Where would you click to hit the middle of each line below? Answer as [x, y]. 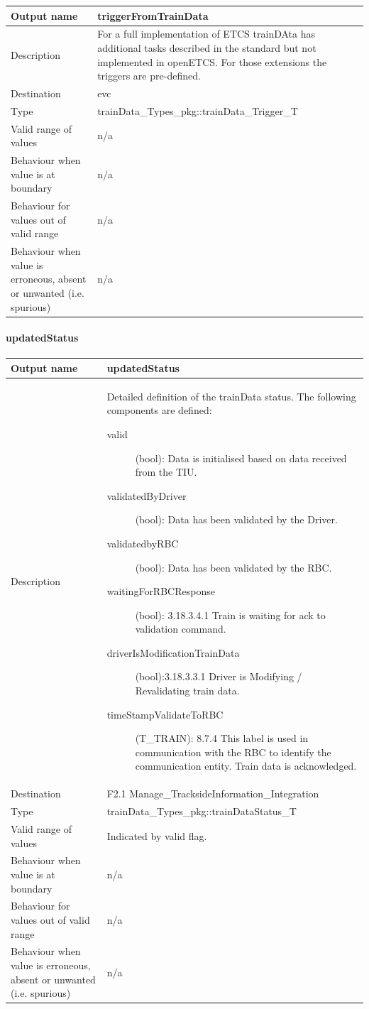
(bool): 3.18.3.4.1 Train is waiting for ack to [230, 615]
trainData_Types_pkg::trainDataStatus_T [202, 811]
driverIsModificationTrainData [173, 652]
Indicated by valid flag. [157, 835]
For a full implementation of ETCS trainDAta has [206, 34]
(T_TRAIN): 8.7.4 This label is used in [222, 738]
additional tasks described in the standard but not [207, 47]
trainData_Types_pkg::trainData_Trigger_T [198, 110]
